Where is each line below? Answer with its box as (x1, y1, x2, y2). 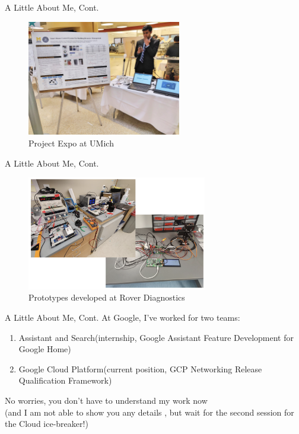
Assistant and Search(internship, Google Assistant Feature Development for (18, 331, 294, 343)
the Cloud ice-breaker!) (5, 417, 88, 430)
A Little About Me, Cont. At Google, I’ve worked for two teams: (5, 311, 240, 324)
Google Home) (18, 343, 71, 355)
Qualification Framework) (18, 374, 112, 387)
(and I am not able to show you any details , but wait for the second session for (5, 406, 294, 418)
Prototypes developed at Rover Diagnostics (28, 291, 185, 304)
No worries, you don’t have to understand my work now (5, 394, 208, 406)
